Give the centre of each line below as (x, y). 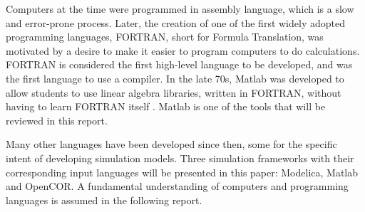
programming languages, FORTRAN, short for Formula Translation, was (165, 37)
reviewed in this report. (57, 120)
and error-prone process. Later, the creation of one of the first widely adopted (175, 22)
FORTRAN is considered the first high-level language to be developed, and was (179, 64)
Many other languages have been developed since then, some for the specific (171, 144)
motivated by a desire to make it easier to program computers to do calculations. (183, 50)
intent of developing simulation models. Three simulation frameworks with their (180, 158)
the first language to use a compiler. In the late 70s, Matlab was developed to (175, 78)
